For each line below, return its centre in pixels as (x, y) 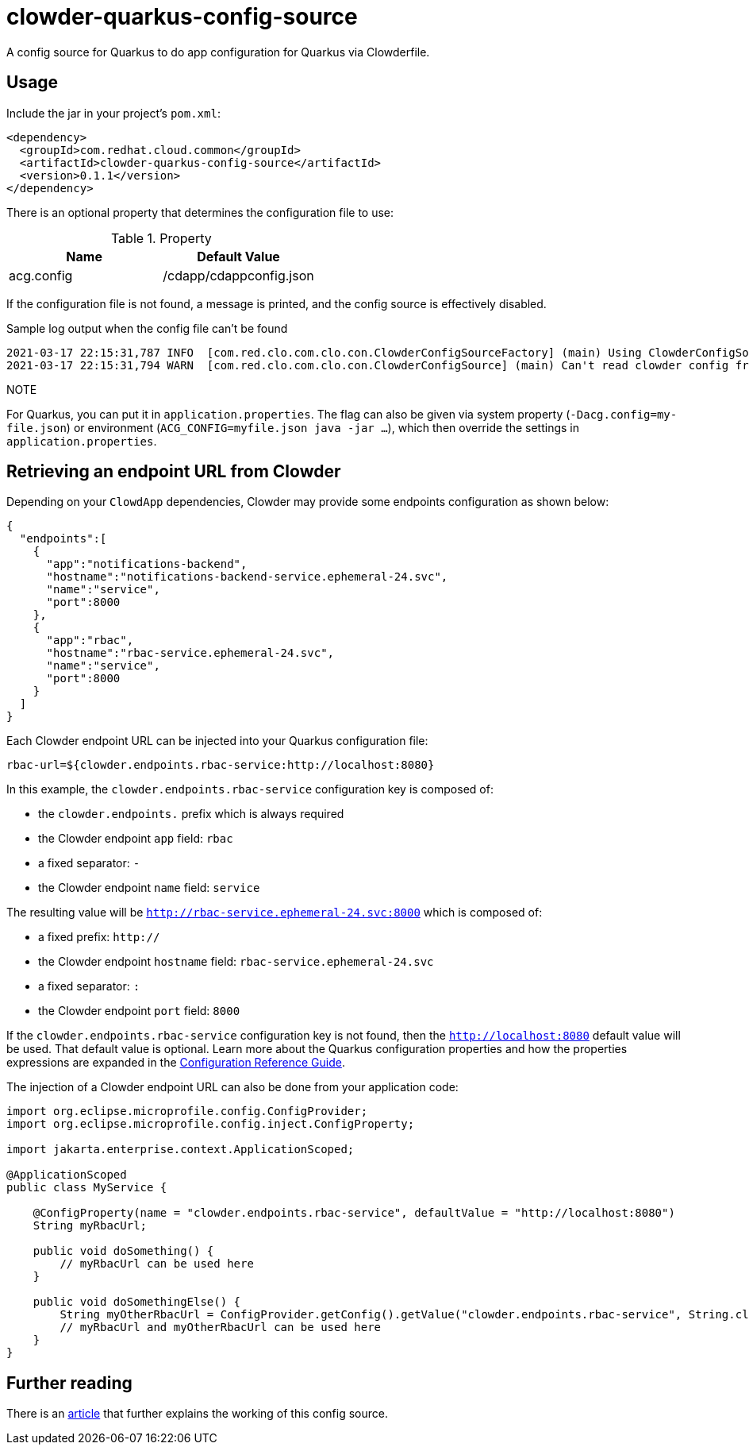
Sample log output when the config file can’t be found (147, 328)
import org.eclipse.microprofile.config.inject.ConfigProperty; (211, 1124)
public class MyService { (87, 1188)
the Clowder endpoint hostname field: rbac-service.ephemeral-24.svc (236, 962)
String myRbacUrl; (90, 1226)
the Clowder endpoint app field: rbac (136, 839)
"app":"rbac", (90, 641)
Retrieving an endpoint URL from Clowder (174, 472)
